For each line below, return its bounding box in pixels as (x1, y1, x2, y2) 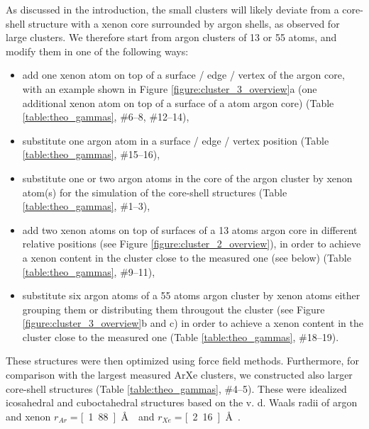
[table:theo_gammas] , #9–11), (22, 264, 155, 279)
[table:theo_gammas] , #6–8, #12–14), (22, 109, 189, 124)
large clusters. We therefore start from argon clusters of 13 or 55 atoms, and (6, 30, 337, 45)
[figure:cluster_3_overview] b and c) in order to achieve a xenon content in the (22, 316, 363, 330)
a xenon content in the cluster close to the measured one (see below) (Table (22, 250, 351, 264)
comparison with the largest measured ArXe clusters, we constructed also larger (6, 367, 353, 382)
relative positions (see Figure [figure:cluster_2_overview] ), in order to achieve (22, 236, 361, 251)
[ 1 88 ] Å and (80, 408, 155, 423)
